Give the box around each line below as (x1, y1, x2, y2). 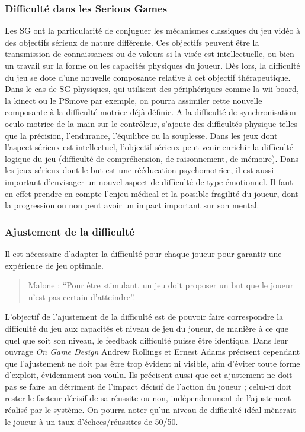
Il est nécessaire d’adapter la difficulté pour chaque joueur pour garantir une (5, 247, 282, 259)
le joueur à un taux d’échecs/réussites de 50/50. (5, 415, 178, 427)
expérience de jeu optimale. (5, 259, 104, 271)
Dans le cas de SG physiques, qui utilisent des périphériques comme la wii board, (5, 82, 299, 95)
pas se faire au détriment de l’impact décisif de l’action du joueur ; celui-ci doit (5, 380, 292, 392)
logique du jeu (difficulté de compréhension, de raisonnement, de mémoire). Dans (5, 152, 298, 164)
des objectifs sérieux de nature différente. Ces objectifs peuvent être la (5, 36, 259, 48)
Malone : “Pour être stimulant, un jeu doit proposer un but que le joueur (28, 279, 294, 291)
